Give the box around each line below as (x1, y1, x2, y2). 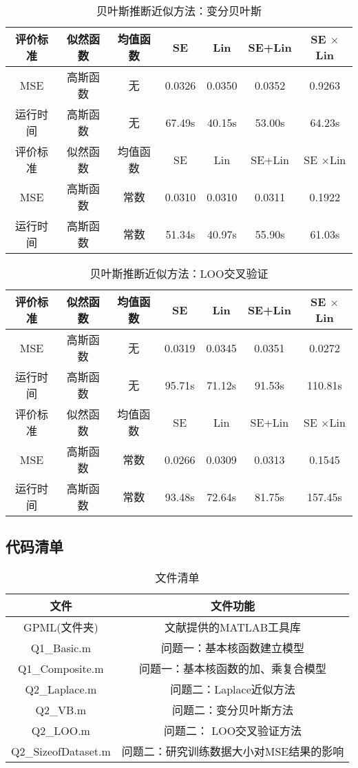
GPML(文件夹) (23, 619, 98, 636)
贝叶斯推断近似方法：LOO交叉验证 (89, 265, 268, 281)
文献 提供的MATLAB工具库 (164, 619, 302, 636)
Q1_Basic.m (30, 639, 92, 656)
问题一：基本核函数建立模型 (160, 640, 304, 656)
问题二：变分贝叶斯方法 (171, 702, 293, 718)
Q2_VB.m (35, 701, 87, 718)
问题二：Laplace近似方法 (170, 681, 295, 698)
